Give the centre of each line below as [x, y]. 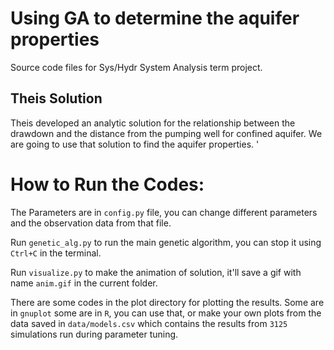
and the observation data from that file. [91, 223]
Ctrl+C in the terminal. [56, 253]
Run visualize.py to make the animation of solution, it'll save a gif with [156, 272]
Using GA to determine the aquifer [155, 18]
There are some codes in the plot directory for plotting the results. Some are [167, 302]
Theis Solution [56, 98]
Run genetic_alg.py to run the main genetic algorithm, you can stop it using [166, 242]
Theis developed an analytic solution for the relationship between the [153, 123]
